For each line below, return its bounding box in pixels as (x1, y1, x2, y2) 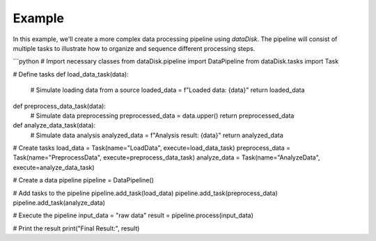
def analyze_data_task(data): (13, 121, 96, 130)
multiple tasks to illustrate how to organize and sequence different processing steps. (13, 44, 256, 52)
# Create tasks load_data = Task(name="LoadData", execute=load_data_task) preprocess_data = (13, 143, 291, 153)
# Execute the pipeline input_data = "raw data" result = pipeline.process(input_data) (13, 211, 254, 219)
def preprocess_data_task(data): (13, 102, 106, 110)
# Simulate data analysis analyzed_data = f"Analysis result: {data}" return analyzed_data (30, 131, 283, 139)
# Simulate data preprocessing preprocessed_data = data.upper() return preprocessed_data (30, 111, 295, 120)
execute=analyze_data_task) (13, 163, 95, 171)
